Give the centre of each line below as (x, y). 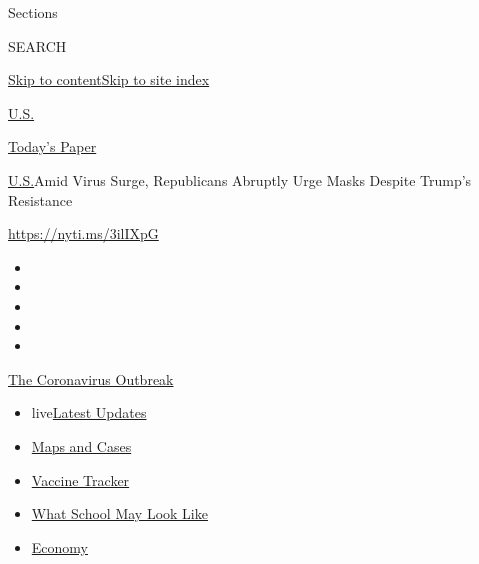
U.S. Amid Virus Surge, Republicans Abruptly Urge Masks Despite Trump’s (240, 179)
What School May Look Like (119, 513)
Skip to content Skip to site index (109, 79)
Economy (59, 546)
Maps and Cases (81, 445)
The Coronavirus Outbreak (91, 378)
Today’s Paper (52, 146)
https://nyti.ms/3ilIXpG (83, 233)
